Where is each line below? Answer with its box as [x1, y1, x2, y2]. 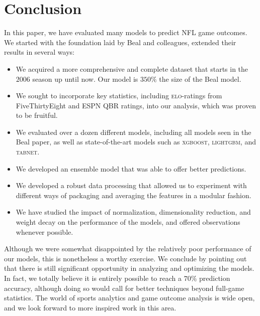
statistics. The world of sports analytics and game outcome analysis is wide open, [4, 292, 255, 303]
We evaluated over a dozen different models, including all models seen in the [16, 126, 251, 137]
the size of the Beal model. [159, 73, 241, 84]
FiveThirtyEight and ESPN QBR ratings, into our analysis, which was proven [16, 100, 256, 110]
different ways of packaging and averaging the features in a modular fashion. [16, 190, 251, 200]
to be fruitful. [16, 110, 58, 120]
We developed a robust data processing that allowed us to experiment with [16, 180, 247, 191]
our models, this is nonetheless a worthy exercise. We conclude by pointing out [4, 253, 247, 263]
